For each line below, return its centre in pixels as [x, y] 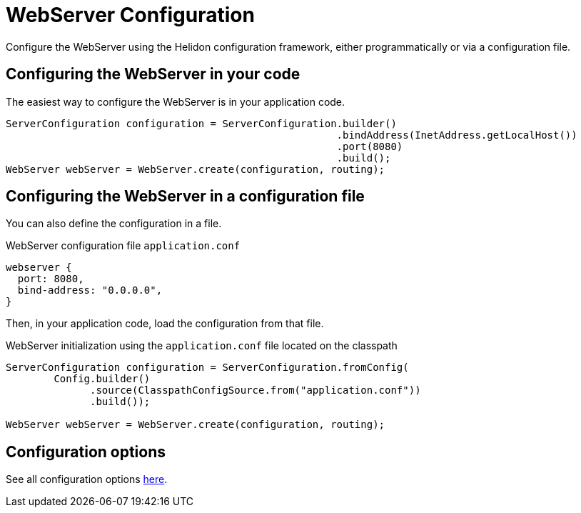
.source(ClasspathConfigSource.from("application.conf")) [256, 390]
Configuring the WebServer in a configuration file [185, 196]
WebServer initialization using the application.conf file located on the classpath [202, 346]
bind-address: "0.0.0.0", [90, 290]
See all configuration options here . [87, 479]
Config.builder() [102, 379]
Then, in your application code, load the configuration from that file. [165, 324]
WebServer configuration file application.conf [123, 246]
